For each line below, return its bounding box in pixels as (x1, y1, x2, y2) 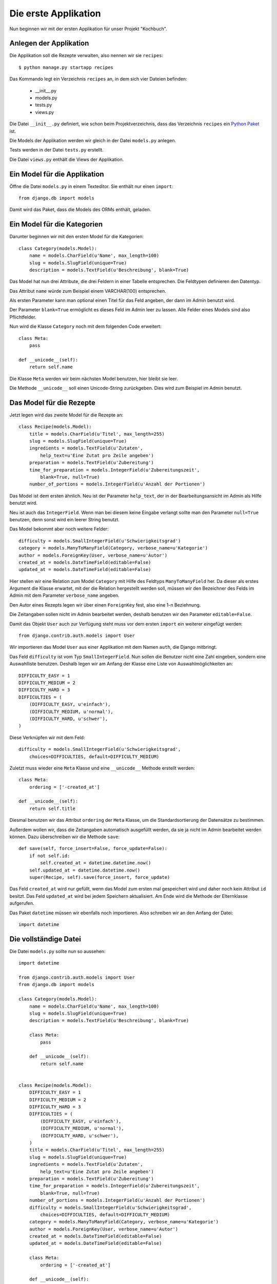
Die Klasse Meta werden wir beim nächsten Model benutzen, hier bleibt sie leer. (9, 375, 178, 382)
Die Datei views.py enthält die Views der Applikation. (9, 156, 124, 162)
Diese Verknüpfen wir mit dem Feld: (9, 734, 85, 741)
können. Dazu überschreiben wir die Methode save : (9, 834, 120, 840)
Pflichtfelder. (9, 314, 36, 320)
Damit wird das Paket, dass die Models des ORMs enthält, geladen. (9, 206, 151, 213)
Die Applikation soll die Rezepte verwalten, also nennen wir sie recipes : (9, 52, 164, 59)
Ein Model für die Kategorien (9, 220, 103, 229)
